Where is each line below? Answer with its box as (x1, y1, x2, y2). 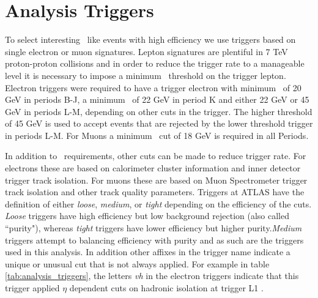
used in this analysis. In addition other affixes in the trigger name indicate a (5, 245, 290, 258)
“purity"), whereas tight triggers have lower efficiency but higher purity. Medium (5, 222, 302, 234)
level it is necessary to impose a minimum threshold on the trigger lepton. (5, 69, 286, 81)
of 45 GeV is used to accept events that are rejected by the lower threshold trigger (5, 117, 313, 130)
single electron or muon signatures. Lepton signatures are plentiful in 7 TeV (5, 45, 288, 58)
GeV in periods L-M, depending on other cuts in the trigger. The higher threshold (5, 105, 312, 117)
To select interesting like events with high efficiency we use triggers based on (5, 33, 296, 46)
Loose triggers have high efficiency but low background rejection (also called (5, 209, 290, 222)
